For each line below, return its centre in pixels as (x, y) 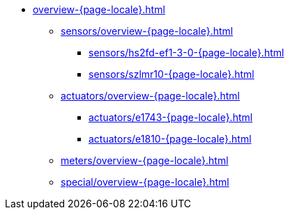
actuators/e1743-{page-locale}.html (171, 117)
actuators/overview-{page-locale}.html (150, 96)
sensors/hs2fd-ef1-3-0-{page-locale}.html (186, 53)
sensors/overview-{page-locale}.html (147, 31)
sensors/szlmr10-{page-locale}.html (171, 74)
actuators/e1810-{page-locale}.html (170, 139)
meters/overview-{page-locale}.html (145, 160)
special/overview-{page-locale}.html (145, 182)
